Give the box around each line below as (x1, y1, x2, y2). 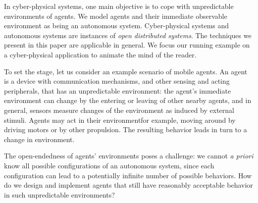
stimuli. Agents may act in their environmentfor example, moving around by (4, 114, 236, 125)
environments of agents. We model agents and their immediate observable (4, 10, 227, 21)
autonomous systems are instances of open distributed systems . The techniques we (4, 30, 252, 40)
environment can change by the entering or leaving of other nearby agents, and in (4, 95, 252, 105)
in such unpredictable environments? (4, 189, 115, 200)
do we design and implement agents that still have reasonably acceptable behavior (4, 180, 253, 190)
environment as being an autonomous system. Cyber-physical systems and (4, 20, 229, 31)
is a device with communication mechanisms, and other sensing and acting (4, 76, 230, 86)
